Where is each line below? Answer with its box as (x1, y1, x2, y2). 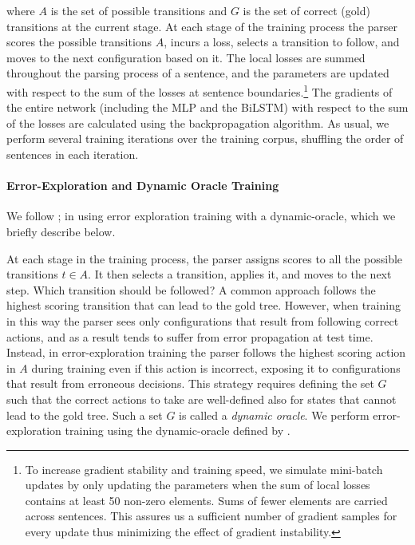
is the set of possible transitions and (50, 2, 227, 18)
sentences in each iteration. (6, 146, 139, 162)
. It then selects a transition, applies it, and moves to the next (88, 266, 392, 282)
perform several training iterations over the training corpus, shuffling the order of (6, 130, 404, 147)
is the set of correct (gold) (243, 2, 370, 18)
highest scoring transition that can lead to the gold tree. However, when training (6, 297, 401, 314)
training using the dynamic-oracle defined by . (65, 422, 290, 439)
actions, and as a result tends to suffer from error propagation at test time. (6, 328, 373, 345)
